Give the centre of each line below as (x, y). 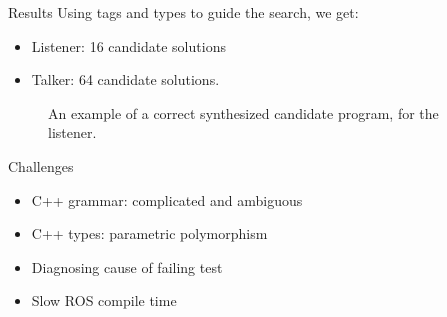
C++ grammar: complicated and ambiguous (167, 199)
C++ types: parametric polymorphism (149, 233)
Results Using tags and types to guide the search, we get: (183, 12)
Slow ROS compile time (104, 300)
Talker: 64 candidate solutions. (125, 79)
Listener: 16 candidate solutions (128, 45)
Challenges (41, 165)
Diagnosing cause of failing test (127, 266)
